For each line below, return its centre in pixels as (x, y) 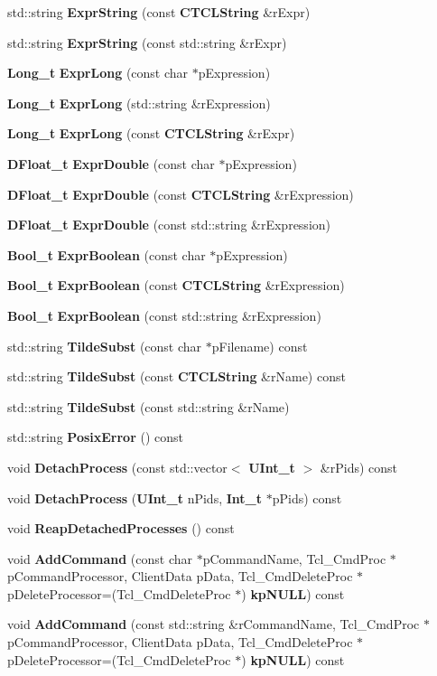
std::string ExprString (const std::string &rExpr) (147, 42)
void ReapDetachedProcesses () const (121, 528)
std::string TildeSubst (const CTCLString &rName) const (177, 376)
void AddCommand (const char (100, 558)
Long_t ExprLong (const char (98, 73)
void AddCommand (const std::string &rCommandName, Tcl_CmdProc (214, 624)
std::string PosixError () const (95, 437)
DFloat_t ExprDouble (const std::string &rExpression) (169, 225)
